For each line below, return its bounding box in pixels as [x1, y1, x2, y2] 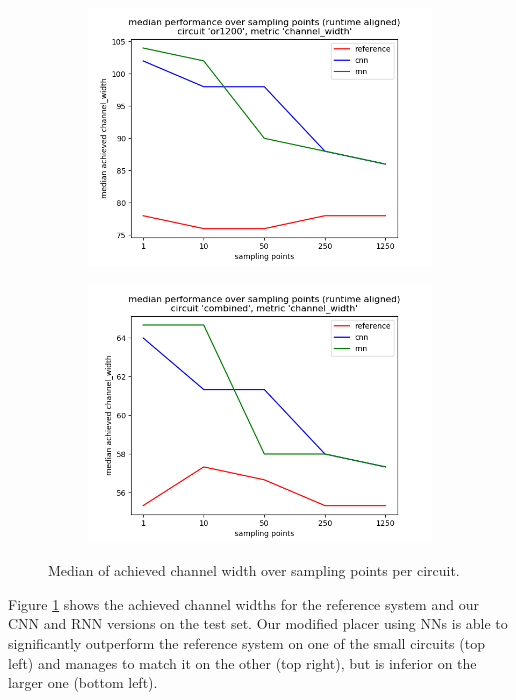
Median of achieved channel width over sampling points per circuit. [48, 560, 460, 581]
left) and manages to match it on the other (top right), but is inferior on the [8, 652, 477, 673]
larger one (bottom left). [8, 672, 158, 693]
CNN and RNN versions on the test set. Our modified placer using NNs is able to [8, 613, 508, 634]
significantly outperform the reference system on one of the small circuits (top [8, 632, 485, 653]
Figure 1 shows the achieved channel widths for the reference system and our [8, 593, 479, 614]
